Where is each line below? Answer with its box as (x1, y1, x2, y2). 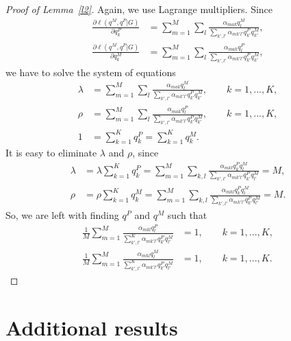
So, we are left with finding (5, 207, 119, 222)
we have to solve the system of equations (5, 64, 176, 79)
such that (167, 207, 207, 222)
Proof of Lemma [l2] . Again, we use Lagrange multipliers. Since (5, 2, 273, 16)
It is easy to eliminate (5, 145, 97, 160)
